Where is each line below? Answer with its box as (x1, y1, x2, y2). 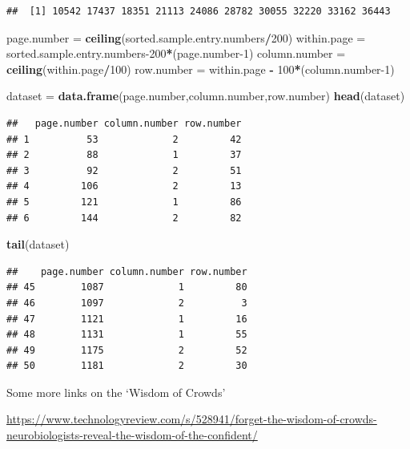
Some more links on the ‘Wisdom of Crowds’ (6, 383, 226, 400)
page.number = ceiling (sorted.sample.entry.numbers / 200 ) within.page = (6, 29, 366, 46)
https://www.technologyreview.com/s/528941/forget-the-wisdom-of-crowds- (6, 411, 377, 427)
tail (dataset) (6, 236, 70, 253)
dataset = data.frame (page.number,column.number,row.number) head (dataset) (6, 87, 405, 104)
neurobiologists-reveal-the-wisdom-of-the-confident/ (6, 427, 258, 443)
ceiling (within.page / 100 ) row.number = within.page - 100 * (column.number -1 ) (6, 60, 395, 77)
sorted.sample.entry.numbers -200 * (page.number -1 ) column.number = (6, 45, 346, 62)
